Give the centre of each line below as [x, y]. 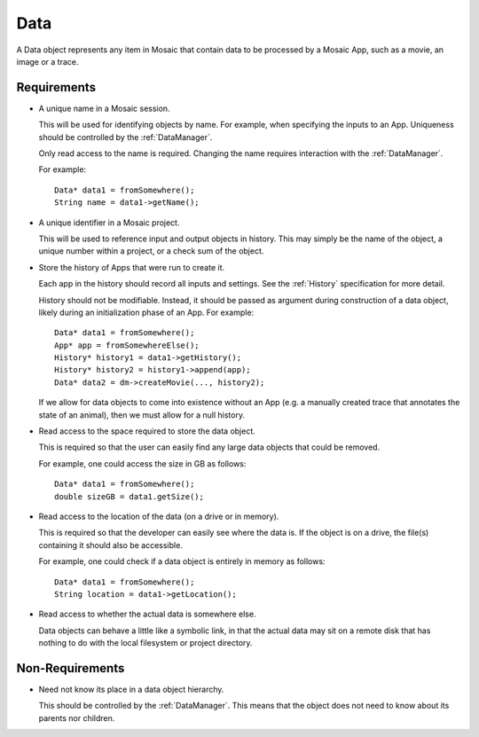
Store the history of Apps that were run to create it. [132, 267]
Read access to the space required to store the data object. [147, 431]
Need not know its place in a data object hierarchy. [131, 690]
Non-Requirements [71, 668]
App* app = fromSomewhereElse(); [127, 345]
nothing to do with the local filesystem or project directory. [145, 643]
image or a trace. [47, 61]
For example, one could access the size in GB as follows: [142, 463]
